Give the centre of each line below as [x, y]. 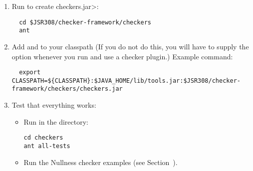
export [30, 73]
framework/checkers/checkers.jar [67, 89]
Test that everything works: [54, 105]
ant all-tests [47, 146]
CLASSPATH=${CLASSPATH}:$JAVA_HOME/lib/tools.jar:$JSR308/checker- [126, 81]
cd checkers [43, 138]
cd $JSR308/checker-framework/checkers [85, 22]
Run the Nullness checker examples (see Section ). [101, 162]
